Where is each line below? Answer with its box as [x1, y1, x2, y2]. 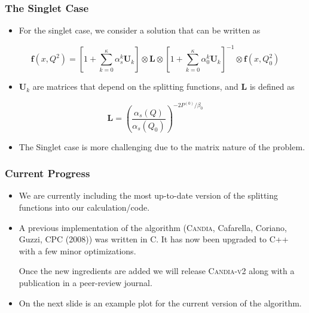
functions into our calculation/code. [19, 201, 150, 214]
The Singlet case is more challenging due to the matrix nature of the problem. [19, 140, 305, 153]
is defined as [249, 80, 295, 93]
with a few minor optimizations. [19, 244, 136, 257]
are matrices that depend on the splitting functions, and [32, 80, 238, 93]
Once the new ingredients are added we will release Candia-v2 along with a [19, 265, 295, 277]
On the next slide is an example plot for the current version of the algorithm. [19, 296, 302, 309]
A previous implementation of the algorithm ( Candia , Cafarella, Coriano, [19, 221, 287, 233]
